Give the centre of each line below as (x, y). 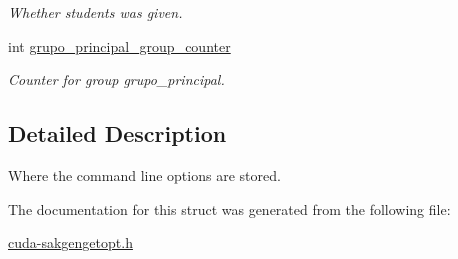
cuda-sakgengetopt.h (70, 242)
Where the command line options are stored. (144, 174)
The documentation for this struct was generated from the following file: (229, 208)
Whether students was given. (95, 12)
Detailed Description (117, 133)
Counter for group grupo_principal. (116, 79)
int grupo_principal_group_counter (119, 45)
